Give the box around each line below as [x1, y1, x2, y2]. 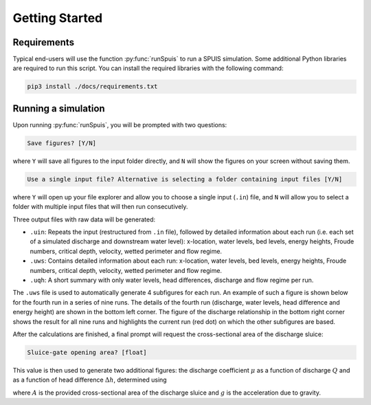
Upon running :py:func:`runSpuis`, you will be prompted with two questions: [12, 120, 227, 129]
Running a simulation [12, 102, 106, 114]
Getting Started [12, 10, 103, 25]
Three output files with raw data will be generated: [12, 215, 156, 223]
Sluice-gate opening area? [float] [27, 348, 147, 356]
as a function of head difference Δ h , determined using [12, 375, 168, 384]
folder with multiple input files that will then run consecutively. [12, 203, 188, 211]
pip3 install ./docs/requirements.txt [27, 83, 158, 91]
